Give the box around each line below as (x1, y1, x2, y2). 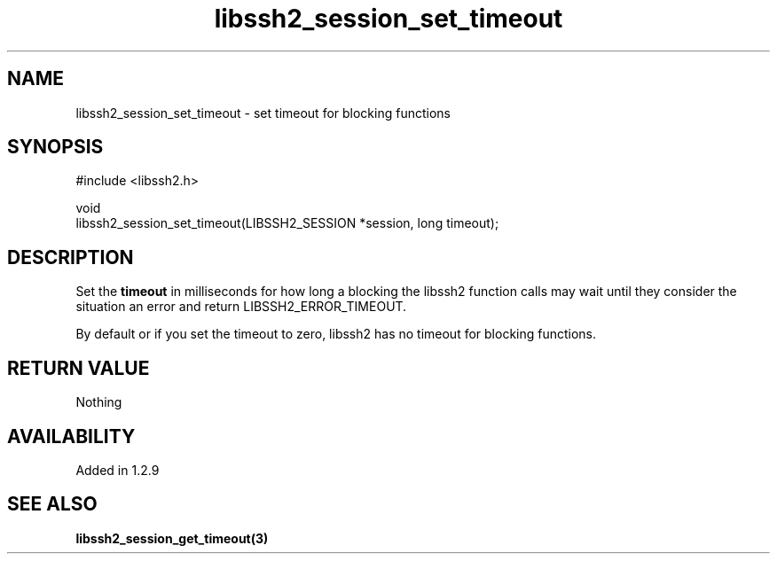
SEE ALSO (7, 493, 98, 516)
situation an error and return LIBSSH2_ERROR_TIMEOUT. (75, 299, 407, 315)
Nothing (75, 394, 122, 410)
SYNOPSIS (7, 136, 104, 159)
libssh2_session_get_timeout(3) (75, 530, 269, 546)
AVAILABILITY (7, 425, 136, 448)
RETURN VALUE (7, 356, 150, 379)
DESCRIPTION (7, 245, 134, 269)
